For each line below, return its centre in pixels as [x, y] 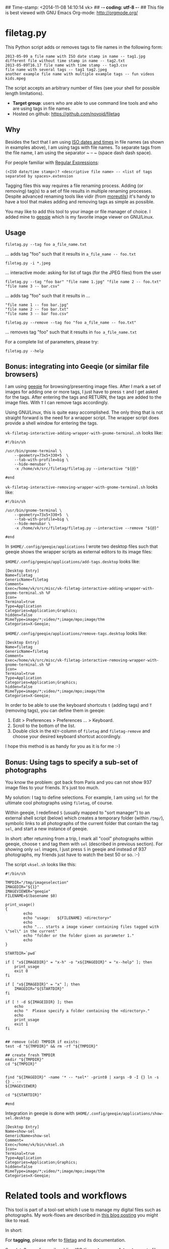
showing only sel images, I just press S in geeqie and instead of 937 [76, 849]
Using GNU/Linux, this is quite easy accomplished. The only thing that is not [84, 412]
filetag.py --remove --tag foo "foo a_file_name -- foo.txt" [71, 322]
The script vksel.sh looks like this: [41, 865]
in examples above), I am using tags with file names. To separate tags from [83, 147]
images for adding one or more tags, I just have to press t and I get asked [82, 392]
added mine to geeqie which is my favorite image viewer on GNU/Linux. [80, 217]
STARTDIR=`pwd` [21, 954]
